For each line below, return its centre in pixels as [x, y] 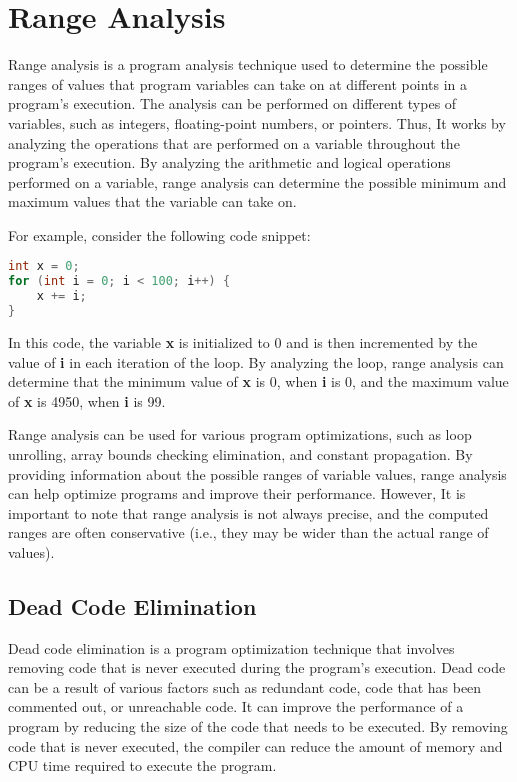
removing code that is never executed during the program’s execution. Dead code [257, 667]
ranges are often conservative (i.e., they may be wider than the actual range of [248, 532]
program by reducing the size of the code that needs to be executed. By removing [258, 726]
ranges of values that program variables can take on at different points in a [237, 83]
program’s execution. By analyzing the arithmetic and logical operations [229, 162]
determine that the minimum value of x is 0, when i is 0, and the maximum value [258, 381]
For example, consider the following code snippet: [159, 234]
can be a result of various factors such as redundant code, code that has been [245, 686]
